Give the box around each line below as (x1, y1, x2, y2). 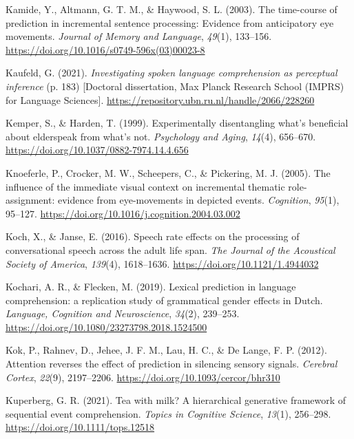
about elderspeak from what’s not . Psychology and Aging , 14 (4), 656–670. (6, 129, 316, 143)
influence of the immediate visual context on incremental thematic (6, 179, 285, 193)
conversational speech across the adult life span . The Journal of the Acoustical (6, 242, 335, 257)
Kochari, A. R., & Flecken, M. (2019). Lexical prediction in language (6, 279, 296, 294)
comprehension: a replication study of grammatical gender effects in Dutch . (6, 292, 323, 307)
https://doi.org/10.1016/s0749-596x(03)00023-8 (6, 42, 205, 56)
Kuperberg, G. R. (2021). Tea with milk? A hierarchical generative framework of (6, 393, 346, 407)
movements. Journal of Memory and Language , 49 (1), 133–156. (6, 29, 272, 43)
